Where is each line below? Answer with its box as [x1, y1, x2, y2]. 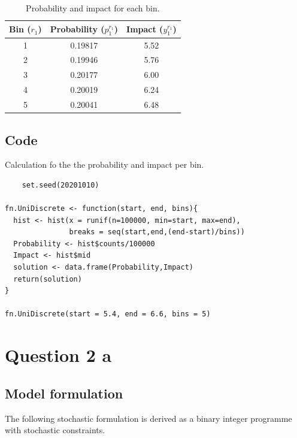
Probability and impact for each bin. [26, 2, 160, 14]
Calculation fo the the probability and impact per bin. [5, 158, 204, 171]
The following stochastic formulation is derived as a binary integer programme [5, 412, 292, 424]
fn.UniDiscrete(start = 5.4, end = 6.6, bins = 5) [5, 310, 211, 319]
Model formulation [5, 383, 123, 402]
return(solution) [13, 274, 82, 283]
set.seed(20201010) [22, 180, 99, 189]
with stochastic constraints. [5, 424, 105, 436]
